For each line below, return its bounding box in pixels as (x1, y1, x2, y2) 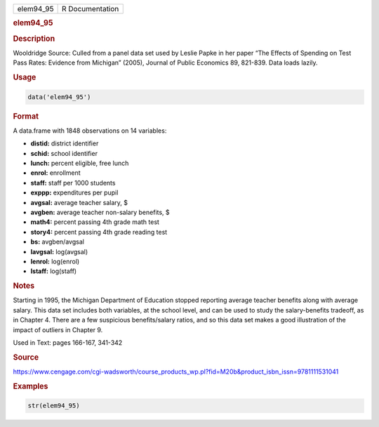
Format (13, 111, 39, 121)
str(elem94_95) (27, 402, 80, 410)
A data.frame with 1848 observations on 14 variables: (13, 126, 167, 135)
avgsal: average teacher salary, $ (30, 198, 128, 206)
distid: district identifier (30, 139, 99, 147)
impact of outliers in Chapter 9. (13, 325, 103, 334)
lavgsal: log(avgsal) (30, 247, 88, 256)
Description (13, 34, 55, 44)
